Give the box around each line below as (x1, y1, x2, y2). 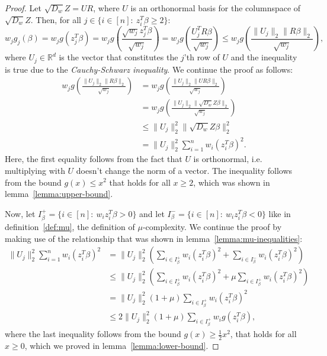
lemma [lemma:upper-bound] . (5, 187, 113, 200)
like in (268, 207, 291, 219)
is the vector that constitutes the (59, 51, 178, 63)
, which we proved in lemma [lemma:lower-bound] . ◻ (24, 339, 219, 351)
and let (139, 207, 165, 219)
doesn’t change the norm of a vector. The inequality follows (76, 164, 293, 176)
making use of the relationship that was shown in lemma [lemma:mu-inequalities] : (5, 232, 303, 244)
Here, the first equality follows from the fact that (5, 153, 182, 165)
